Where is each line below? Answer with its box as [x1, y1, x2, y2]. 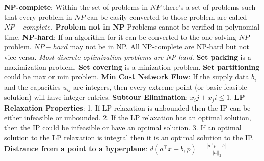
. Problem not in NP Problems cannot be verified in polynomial [50, 21, 260, 32]
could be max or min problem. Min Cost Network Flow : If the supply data [4, 71, 249, 82]
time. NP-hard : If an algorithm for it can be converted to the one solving [4, 31, 236, 42]
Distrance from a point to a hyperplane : [4, 143, 148, 154]
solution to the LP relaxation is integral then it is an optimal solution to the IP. [4, 132, 254, 143]
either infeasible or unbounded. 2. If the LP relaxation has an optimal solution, [4, 112, 251, 123]
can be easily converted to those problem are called [87, 11, 247, 22]
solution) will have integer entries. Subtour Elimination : [4, 92, 188, 102]
